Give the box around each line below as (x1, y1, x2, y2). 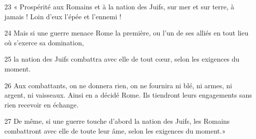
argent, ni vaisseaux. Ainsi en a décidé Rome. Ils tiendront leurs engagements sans (4, 90, 252, 100)
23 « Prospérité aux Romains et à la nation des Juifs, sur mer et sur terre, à (4, 1, 234, 11)
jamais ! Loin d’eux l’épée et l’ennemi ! (4, 11, 121, 21)
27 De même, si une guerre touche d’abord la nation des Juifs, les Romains (4, 116, 230, 126)
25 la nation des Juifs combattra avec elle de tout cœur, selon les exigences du (4, 54, 240, 64)
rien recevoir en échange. (4, 99, 79, 109)
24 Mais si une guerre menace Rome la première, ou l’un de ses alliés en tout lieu (4, 28, 249, 38)
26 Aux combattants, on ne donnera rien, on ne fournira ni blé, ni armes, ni (4, 80, 232, 90)
